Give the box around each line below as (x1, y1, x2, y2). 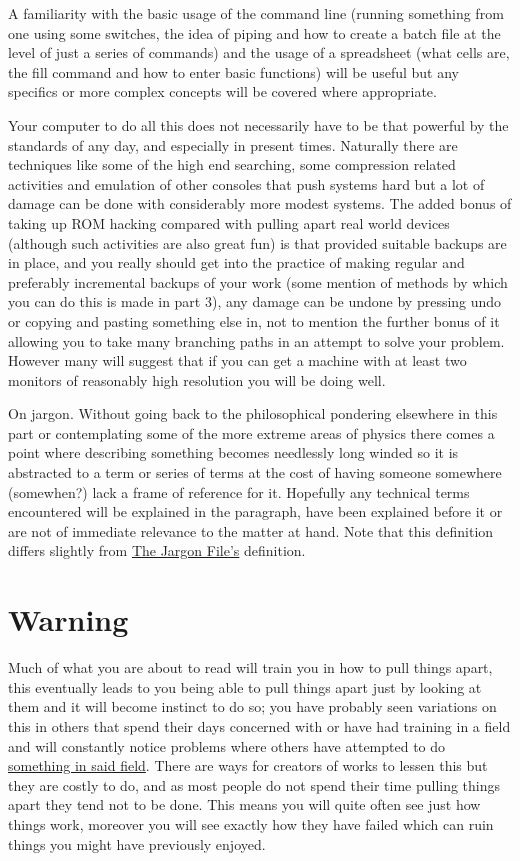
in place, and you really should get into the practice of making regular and (8, 252, 465, 273)
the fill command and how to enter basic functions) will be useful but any (8, 61, 460, 82)
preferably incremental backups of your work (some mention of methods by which (8, 271, 508, 292)
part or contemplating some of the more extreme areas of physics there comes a (8, 422, 495, 443)
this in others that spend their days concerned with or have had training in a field (8, 715, 511, 736)
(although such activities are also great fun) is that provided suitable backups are (8, 232, 507, 253)
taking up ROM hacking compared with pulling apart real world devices (8, 212, 450, 233)
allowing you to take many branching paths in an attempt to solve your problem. (8, 330, 505, 351)
